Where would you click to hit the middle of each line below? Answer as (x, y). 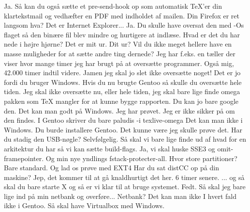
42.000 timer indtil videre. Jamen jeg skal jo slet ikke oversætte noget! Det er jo (122, 73)
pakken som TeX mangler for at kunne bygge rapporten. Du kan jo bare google (121, 101)
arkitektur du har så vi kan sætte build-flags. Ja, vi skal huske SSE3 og (110, 148)
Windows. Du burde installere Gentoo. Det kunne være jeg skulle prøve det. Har (123, 129)
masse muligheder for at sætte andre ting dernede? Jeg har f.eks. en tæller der (120, 53)
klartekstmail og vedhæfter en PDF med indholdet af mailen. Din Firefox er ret (122, 15)
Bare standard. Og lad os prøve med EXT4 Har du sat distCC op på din (111, 168)
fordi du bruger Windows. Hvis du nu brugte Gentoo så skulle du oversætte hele (123, 82)
